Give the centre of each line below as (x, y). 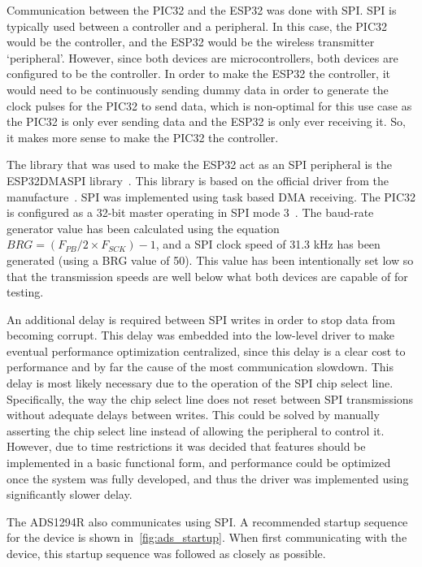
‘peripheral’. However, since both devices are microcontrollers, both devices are (202, 57)
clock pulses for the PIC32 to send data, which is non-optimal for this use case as (209, 105)
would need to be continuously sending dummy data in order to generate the (198, 89)
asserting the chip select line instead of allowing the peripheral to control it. (196, 430)
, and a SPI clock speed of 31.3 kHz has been (268, 244)
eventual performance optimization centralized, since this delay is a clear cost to (206, 351)
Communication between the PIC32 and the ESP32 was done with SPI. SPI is (202, 10)
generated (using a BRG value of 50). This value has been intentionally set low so (210, 260)
